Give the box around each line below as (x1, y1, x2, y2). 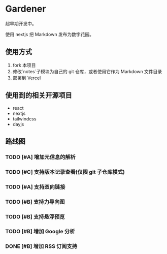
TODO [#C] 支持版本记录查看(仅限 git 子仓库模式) (5, 168, 125, 175)
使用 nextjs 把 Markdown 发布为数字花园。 (5, 31, 94, 37)
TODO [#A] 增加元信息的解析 (5, 153, 76, 161)
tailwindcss (12, 115, 37, 122)
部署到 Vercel (12, 75, 41, 81)
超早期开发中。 (5, 20, 37, 26)
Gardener (5, 3, 46, 15)
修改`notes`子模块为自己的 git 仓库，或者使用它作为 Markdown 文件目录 (12, 68, 162, 74)
